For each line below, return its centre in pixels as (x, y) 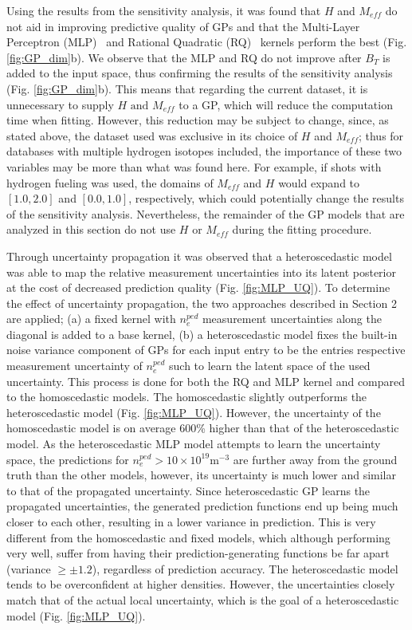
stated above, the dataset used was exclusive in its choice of (152, 135)
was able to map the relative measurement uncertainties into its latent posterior (201, 272)
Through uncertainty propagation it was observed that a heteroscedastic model (199, 256)
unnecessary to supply (60, 104)
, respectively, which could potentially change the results (266, 198)
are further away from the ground (315, 459)
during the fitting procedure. (302, 229)
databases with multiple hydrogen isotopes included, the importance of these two (204, 151)
